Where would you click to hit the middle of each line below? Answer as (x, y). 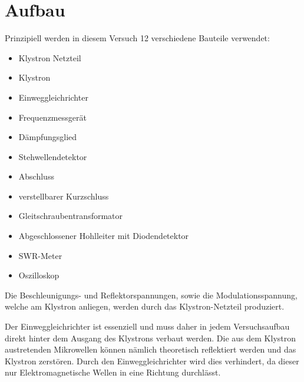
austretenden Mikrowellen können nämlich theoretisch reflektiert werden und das (151, 349)
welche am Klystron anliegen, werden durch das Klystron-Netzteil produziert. (145, 306)
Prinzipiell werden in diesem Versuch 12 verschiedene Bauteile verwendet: (137, 38)
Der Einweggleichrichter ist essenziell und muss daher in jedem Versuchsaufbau (147, 326)
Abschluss (36, 176)
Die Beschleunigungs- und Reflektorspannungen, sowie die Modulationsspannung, (151, 295)
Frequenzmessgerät (52, 117)
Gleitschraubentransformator (71, 216)
